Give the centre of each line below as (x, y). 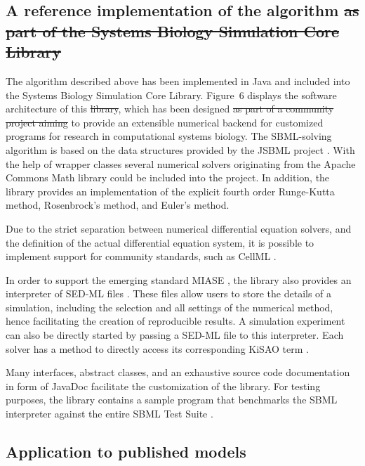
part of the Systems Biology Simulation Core (172, 31)
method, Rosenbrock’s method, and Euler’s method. (118, 205)
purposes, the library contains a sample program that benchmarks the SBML (172, 400)
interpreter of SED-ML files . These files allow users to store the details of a (169, 293)
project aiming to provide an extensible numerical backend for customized (165, 122)
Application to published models (126, 452)
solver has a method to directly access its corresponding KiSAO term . (157, 348)
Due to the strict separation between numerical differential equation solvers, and (179, 228)
